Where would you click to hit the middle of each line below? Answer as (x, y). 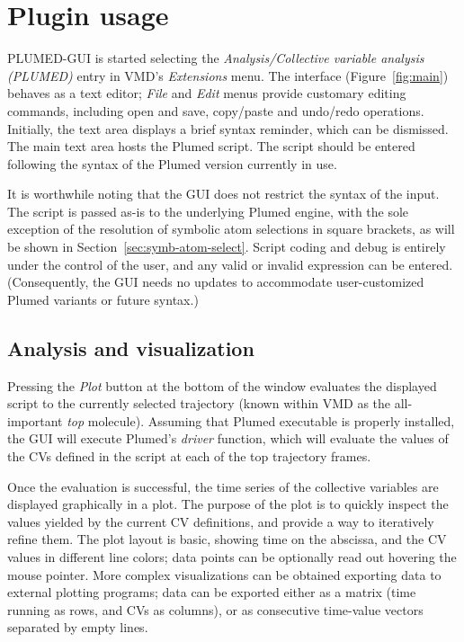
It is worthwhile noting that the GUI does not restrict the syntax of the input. (223, 194)
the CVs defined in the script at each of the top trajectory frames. (189, 456)
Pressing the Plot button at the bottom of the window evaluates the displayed (222, 385)
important (35, 420)
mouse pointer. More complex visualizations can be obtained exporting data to (224, 574)
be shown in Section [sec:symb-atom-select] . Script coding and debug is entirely (227, 247)
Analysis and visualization (131, 348)
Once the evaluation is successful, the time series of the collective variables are (223, 486)
